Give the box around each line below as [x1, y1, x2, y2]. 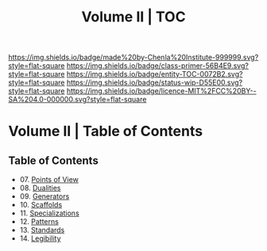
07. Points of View [19, 175, 79, 184]
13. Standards [19, 226, 65, 235]
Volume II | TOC [81, 8, 186, 26]
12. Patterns [19, 217, 60, 226]
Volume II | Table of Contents [8, 123, 203, 140]
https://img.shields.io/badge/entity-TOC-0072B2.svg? [66, 70, 243, 79]
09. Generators [19, 192, 70, 201]
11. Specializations [19, 208, 79, 218]
